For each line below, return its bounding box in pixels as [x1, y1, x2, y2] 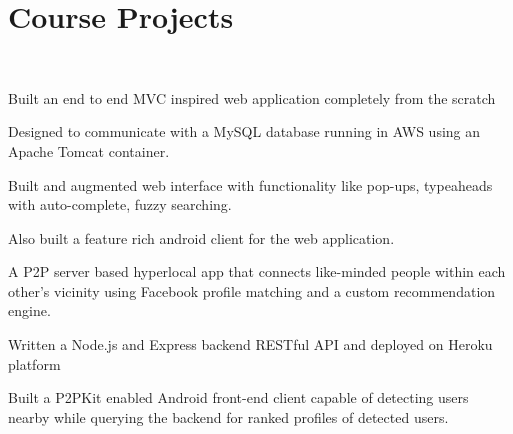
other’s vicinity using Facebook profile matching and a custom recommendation [8, 280, 496, 301]
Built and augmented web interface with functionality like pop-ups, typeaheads [8, 174, 493, 195]
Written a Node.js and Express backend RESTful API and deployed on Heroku [8, 334, 493, 355]
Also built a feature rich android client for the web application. [8, 227, 395, 248]
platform [8, 353, 61, 374]
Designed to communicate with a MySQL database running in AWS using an [8, 121, 481, 142]
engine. [8, 300, 51, 321]
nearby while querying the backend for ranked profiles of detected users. [8, 406, 449, 427]
